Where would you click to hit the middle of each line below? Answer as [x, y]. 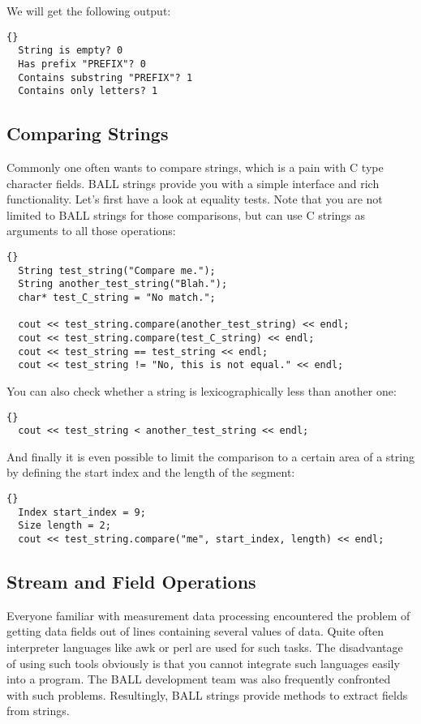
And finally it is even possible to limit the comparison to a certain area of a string [210, 456]
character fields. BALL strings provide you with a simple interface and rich [193, 183]
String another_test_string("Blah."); [123, 284]
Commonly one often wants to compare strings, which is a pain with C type [195, 167]
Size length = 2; [64, 526]
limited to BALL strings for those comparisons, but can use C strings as [186, 214]
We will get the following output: [89, 11]
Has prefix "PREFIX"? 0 [82, 64]
